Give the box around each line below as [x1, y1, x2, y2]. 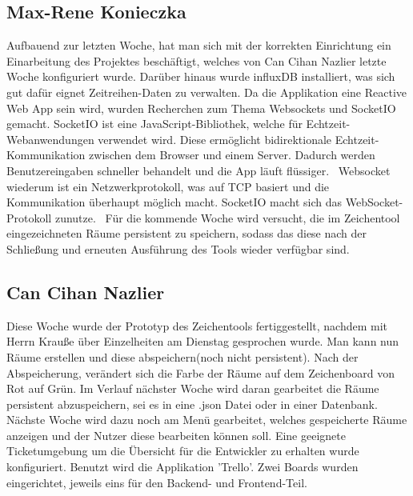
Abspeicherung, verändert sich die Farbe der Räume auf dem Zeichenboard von [6, 364, 395, 381]
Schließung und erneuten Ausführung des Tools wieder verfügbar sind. [6, 240, 350, 257]
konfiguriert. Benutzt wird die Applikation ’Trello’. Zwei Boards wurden [6, 458, 359, 475]
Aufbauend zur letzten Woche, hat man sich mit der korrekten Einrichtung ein [6, 37, 391, 54]
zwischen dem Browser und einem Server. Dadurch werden [89, 146, 375, 163]
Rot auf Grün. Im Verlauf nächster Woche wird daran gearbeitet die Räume [6, 380, 379, 397]
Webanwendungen [6, 130, 94, 147]
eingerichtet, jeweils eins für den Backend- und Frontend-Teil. [6, 474, 307, 490]
